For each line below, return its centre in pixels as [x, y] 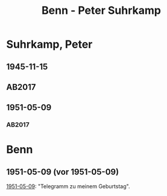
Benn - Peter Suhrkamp [101, 11]
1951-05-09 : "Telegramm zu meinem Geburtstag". [68, 186]
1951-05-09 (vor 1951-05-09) [63, 172]
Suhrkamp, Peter [49, 44]
